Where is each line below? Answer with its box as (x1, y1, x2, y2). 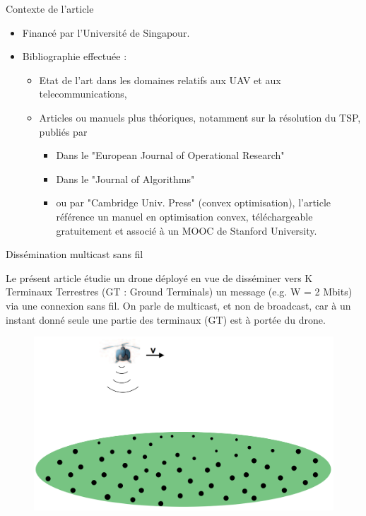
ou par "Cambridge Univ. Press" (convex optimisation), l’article (56, 195, 331, 210)
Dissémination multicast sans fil (6, 247, 143, 262)
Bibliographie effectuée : (22, 49, 127, 64)
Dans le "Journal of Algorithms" (56, 171, 195, 186)
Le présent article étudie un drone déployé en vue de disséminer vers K (6, 270, 313, 285)
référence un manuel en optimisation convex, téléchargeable (56, 209, 313, 223)
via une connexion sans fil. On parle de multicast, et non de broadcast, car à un (6, 298, 351, 312)
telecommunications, (39, 86, 127, 101)
